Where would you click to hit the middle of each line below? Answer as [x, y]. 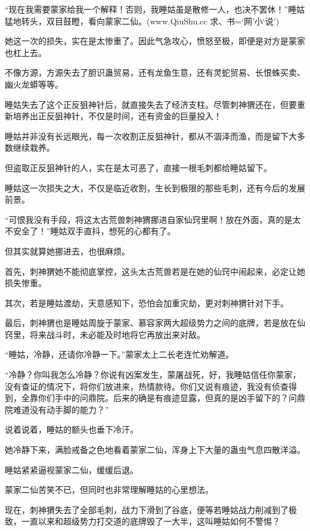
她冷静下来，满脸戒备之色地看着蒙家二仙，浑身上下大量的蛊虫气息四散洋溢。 [155, 450]
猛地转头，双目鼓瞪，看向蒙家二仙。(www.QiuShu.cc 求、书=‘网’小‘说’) [142, 21]
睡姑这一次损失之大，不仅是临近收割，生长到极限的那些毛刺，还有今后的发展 [155, 187]
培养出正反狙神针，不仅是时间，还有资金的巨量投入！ [117, 116]
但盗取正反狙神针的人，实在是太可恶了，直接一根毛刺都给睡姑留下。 [138, 167]
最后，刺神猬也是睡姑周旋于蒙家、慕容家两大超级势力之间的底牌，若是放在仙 [155, 323]
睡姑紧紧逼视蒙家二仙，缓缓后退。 [72, 469]
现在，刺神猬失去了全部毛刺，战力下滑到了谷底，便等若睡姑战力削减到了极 [151, 509]
